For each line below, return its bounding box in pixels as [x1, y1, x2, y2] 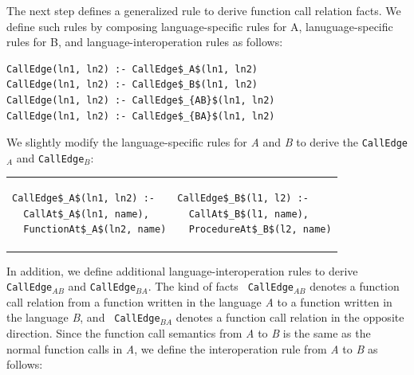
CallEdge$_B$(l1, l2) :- [177, 193, 309, 205]
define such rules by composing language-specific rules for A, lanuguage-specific [6, 18, 393, 34]
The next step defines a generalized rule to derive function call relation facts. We [6, 2, 401, 18]
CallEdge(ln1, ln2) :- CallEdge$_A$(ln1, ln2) [6, 63, 258, 75]
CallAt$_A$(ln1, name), [23, 208, 149, 220]
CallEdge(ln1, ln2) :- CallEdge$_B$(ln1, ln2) [6, 79, 258, 91]
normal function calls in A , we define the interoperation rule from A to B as [6, 340, 378, 357]
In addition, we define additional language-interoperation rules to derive [6, 262, 358, 279]
